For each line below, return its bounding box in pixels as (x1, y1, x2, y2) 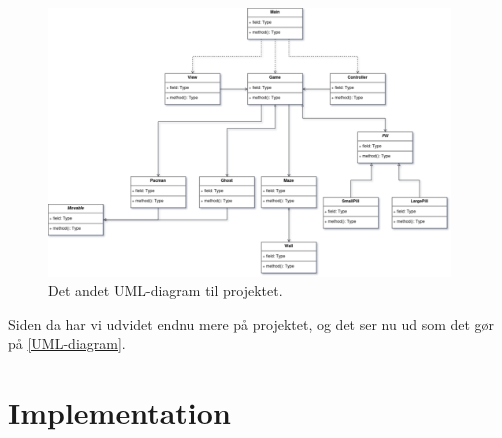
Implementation (8, 392, 231, 433)
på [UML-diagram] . (8, 333, 126, 354)
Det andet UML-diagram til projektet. (48, 280, 283, 301)
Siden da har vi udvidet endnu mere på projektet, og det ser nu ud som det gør (8, 313, 495, 334)
